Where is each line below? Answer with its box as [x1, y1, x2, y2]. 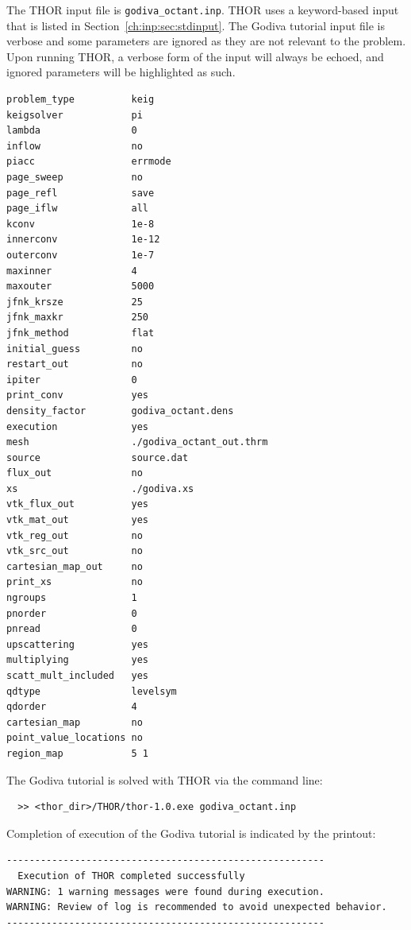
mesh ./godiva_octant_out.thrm [6, 436, 268, 448]
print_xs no [6, 576, 143, 588]
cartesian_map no [6, 716, 143, 728]
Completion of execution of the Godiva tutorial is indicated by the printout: [6, 824, 376, 841]
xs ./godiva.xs [6, 482, 194, 494]
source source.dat [6, 451, 189, 463]
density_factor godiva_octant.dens [6, 405, 234, 417]
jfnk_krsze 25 [6, 296, 143, 308]
